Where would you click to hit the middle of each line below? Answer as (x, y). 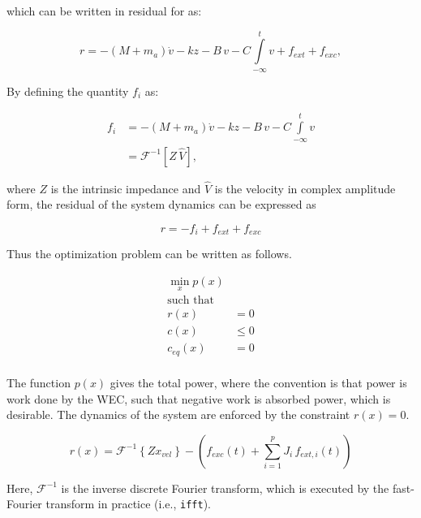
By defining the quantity (68, 91)
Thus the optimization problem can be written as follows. (149, 254)
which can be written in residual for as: (104, 11)
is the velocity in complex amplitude (305, 188)
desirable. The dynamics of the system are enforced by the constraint (178, 414)
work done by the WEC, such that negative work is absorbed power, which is (199, 398)
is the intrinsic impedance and (126, 188)
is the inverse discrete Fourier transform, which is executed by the (225, 488)
